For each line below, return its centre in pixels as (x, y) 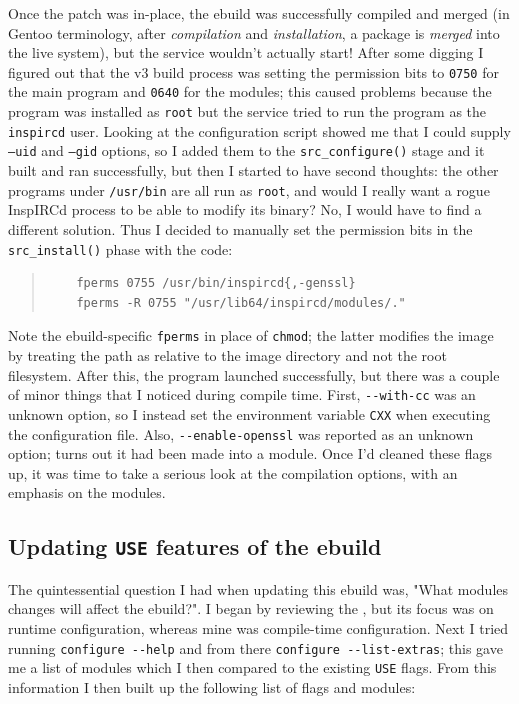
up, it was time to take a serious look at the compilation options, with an (233, 472)
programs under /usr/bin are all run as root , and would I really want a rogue (249, 189)
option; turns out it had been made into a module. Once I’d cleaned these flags (250, 453)
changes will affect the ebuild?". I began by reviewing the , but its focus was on (251, 608)
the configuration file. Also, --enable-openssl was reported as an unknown (241, 433)
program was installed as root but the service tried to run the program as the (247, 111)
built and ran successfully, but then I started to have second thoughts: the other (253, 170)
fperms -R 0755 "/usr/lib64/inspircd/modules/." (241, 302)
